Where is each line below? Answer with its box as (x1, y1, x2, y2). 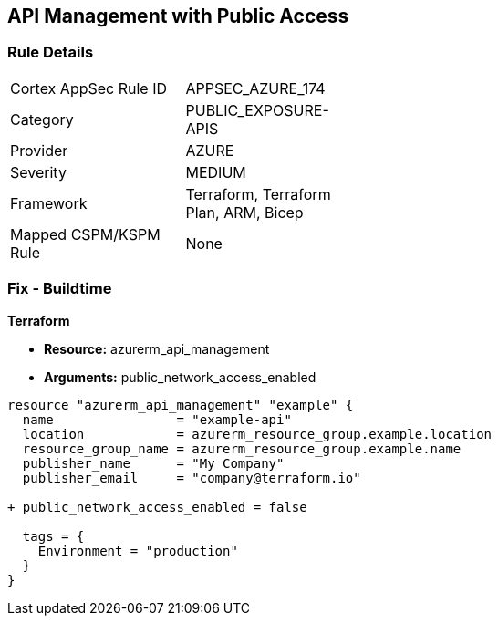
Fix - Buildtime (7, 279, 112, 298)
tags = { (22, 528, 85, 544)
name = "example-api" (22, 411, 292, 427)
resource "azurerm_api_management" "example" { (7, 397, 354, 412)
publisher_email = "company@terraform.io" (22, 470, 361, 485)
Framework (10, 193, 88, 213)
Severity (10, 162, 67, 182)
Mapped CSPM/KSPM (10, 224, 161, 244)
